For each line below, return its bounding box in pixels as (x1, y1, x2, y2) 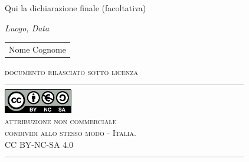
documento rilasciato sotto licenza (5, 66, 138, 78)
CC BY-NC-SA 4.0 (5, 138, 74, 150)
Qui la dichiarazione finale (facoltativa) (5, 2, 146, 14)
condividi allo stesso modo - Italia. (5, 127, 136, 139)
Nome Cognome (9, 43, 66, 55)
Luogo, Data (5, 21, 50, 34)
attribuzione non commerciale (5, 115, 117, 127)
